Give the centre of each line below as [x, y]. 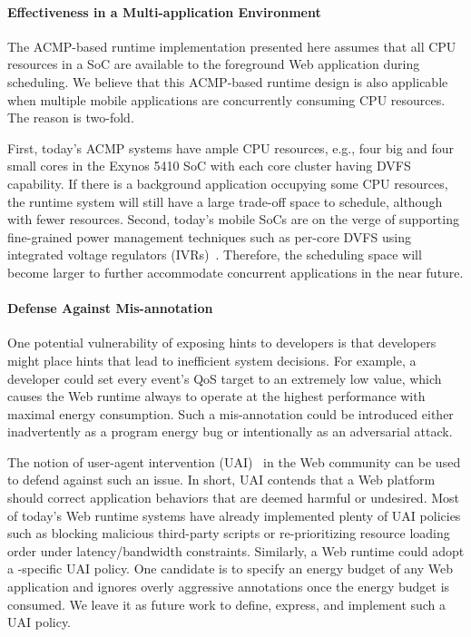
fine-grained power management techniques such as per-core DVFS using [209, 236]
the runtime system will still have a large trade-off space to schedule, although [225, 201]
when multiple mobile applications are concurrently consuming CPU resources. [226, 99]
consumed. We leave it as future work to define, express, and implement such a [227, 604]
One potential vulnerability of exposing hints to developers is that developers [222, 343]
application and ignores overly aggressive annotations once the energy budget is [229, 587]
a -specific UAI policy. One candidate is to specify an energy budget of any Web [231, 568]
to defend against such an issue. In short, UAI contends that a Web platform [221, 480]
